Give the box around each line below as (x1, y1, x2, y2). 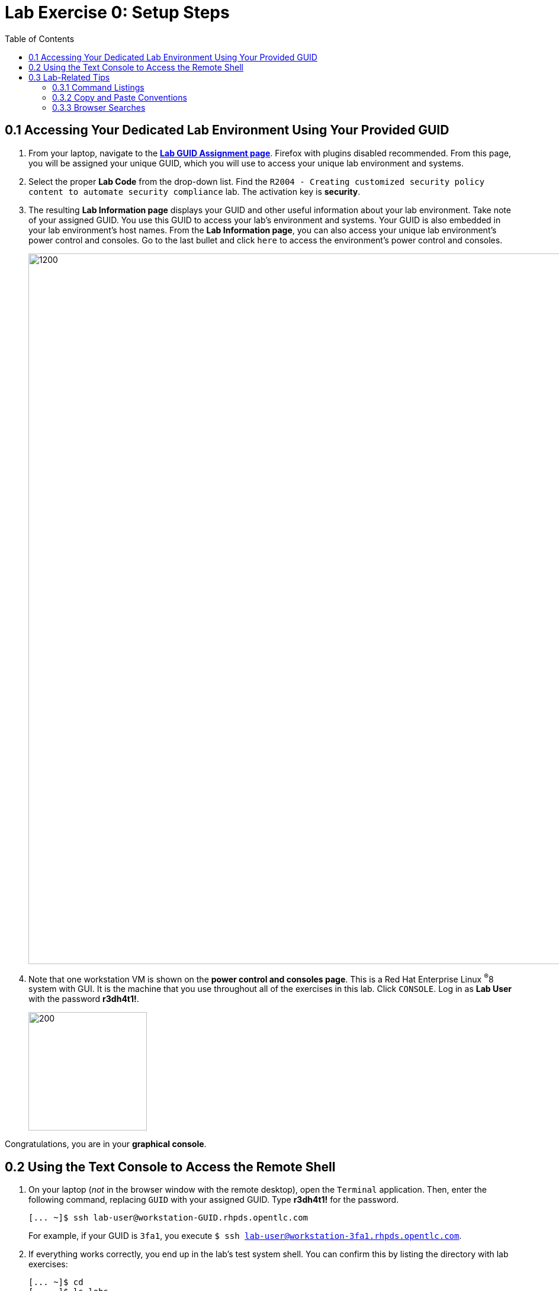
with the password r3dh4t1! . (28, 994, 139, 1004)
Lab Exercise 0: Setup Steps (5, 2, 230, 23)
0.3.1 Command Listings (52, 82, 144, 92)
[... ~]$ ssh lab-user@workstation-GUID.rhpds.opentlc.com (28, 1213, 309, 1223)
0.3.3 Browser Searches (52, 102, 146, 113)
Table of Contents (5, 33, 75, 44)
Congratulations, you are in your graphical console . (5, 1139, 207, 1149)
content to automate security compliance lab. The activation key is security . (28, 186, 361, 197)
